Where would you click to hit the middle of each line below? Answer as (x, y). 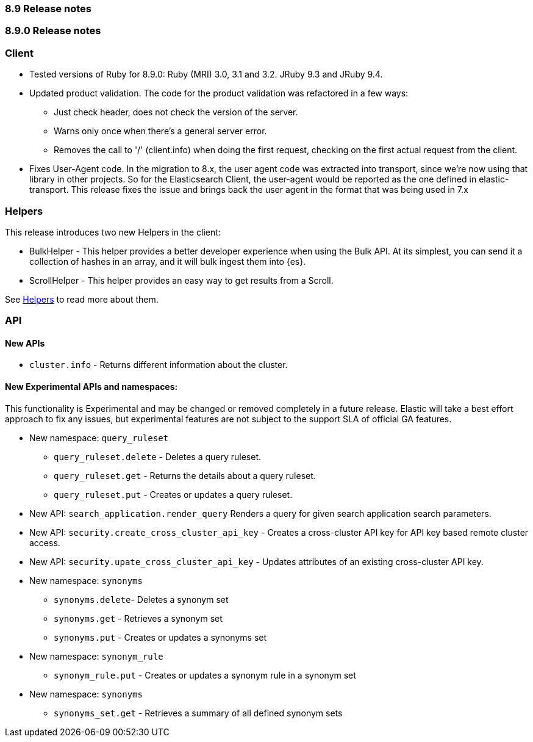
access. (45, 542)
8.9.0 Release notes (53, 31)
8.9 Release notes (48, 9)
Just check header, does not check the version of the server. (176, 112)
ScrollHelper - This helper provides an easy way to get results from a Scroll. (181, 280)
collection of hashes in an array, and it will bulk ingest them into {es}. (168, 261)
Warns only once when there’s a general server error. (160, 131)
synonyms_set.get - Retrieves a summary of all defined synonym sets (198, 713)
